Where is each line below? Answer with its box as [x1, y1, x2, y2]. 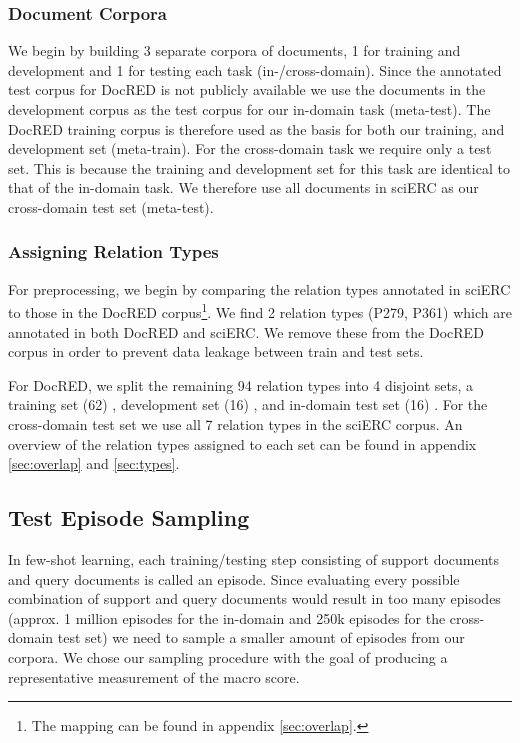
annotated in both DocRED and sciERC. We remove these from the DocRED [8, 321, 484, 342]
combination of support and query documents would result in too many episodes [8, 588, 501, 609]
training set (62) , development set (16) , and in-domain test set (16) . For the [8, 394, 488, 415]
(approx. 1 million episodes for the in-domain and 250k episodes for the [8, 607, 446, 628]
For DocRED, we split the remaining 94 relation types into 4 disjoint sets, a [8, 374, 474, 395]
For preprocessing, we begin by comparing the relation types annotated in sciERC [8, 278, 511, 299]
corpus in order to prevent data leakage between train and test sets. [8, 341, 424, 362]
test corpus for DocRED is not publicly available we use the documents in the [8, 79, 486, 100]
